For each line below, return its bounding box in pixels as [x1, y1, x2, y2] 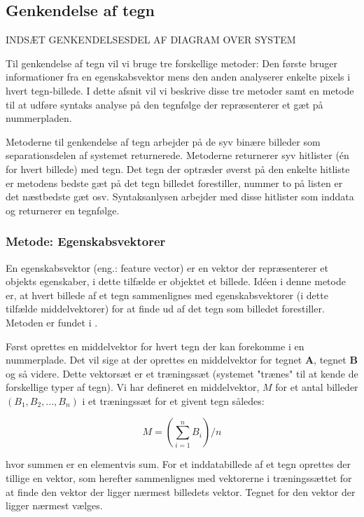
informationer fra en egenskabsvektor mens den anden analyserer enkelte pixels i [6, 69, 351, 84]
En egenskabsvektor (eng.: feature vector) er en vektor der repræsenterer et [6, 260, 328, 275]
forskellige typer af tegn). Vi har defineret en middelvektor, [6, 380, 260, 394]
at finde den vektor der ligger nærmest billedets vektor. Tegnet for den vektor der [6, 484, 356, 499]
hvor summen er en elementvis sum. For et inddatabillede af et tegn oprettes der [6, 457, 351, 471]
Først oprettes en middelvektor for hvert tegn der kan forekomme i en [6, 338, 304, 353]
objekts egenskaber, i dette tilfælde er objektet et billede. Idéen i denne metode [6, 274, 346, 289]
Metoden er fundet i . [6, 315, 98, 329]
